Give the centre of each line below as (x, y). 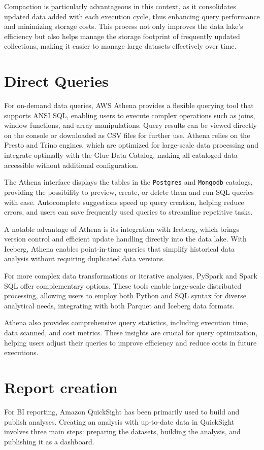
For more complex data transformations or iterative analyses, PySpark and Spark (131, 276)
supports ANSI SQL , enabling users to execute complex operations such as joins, (130, 115)
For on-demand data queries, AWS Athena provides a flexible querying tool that (129, 105)
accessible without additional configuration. (72, 165)
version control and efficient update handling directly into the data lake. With (125, 239)
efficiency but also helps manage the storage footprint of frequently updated (122, 36)
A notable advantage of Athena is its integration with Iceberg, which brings (122, 229)
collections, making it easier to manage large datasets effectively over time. (120, 46)
